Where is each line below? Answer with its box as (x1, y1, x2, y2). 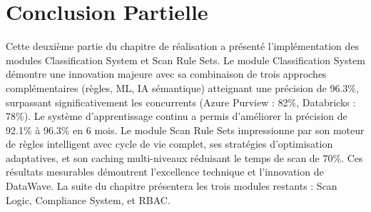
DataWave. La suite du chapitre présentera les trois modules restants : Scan (6, 178, 337, 193)
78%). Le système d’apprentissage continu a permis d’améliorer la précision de (6, 108, 347, 123)
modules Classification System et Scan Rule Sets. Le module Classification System (6, 52, 365, 67)
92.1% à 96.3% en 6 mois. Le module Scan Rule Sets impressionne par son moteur (6, 122, 365, 137)
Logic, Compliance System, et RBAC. (6, 192, 171, 207)
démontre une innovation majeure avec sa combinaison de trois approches (6, 66, 327, 81)
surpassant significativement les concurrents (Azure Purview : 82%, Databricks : (6, 94, 356, 109)
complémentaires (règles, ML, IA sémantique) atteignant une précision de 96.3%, (6, 80, 359, 95)
